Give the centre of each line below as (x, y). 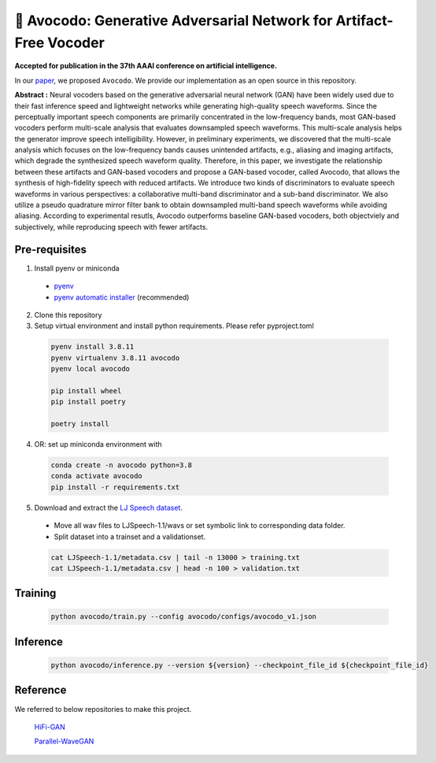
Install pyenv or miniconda (77, 268)
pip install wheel (86, 391)
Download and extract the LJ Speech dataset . (108, 507)
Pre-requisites (50, 249)
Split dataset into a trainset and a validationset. (130, 536)
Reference (41, 690)
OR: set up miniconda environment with (98, 444)
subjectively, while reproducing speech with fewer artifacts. (111, 227)
